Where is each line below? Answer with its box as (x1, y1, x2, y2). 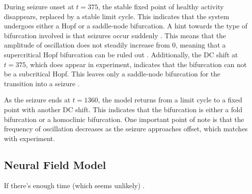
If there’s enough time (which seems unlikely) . (4, 180, 145, 190)
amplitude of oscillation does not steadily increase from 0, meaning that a (4, 40, 226, 50)
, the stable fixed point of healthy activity (98, 1, 224, 11)
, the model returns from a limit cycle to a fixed (98, 95, 242, 105)
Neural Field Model (4, 157, 106, 172)
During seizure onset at (4, 1, 74, 11)
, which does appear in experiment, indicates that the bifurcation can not (26, 59, 247, 69)
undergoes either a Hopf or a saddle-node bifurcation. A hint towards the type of (4, 21, 248, 31)
